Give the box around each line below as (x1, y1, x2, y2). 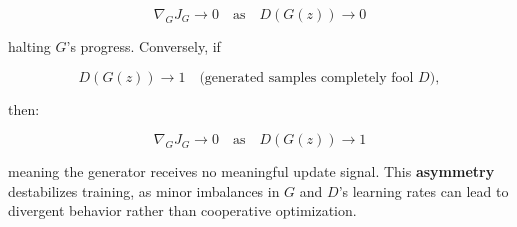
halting (8, 36, 51, 56)
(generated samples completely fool (199, 70, 414, 85)
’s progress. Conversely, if (66, 36, 221, 56)
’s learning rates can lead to (338, 180, 509, 201)
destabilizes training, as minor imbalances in (8, 180, 280, 201)
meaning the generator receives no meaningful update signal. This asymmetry (8, 161, 495, 182)
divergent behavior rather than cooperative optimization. (8, 200, 357, 221)
